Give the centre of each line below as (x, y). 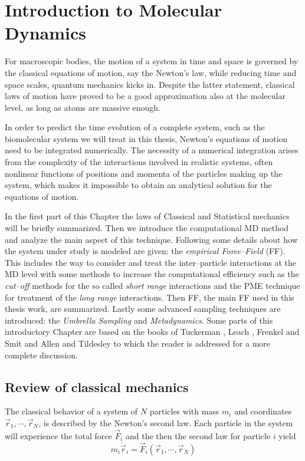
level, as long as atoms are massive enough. (83, 107)
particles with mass (184, 411)
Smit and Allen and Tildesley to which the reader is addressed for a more (138, 343)
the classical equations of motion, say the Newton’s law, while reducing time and (151, 72)
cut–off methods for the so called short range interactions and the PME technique (152, 285)
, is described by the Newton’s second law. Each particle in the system (166, 422)
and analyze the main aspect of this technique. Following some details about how (151, 239)
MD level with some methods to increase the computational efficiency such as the (152, 274)
